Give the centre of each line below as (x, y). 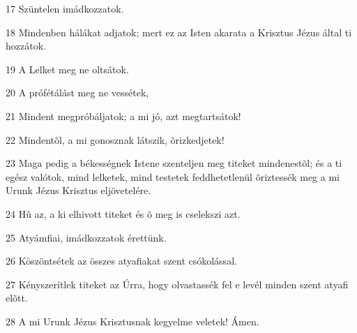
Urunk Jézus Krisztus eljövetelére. (78, 190)
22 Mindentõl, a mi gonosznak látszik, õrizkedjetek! (115, 139)
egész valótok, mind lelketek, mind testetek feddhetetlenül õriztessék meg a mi (173, 176)
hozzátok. (26, 46)
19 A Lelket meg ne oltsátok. (67, 69)
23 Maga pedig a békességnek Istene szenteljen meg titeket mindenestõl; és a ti (174, 163)
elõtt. (17, 298)
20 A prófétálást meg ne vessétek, (77, 92)
